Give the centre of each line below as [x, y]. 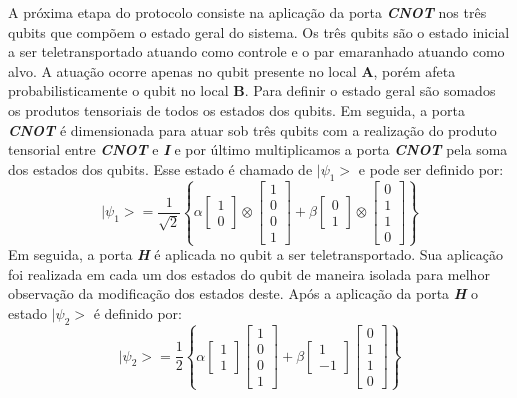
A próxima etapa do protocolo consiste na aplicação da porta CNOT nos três [247, 12]
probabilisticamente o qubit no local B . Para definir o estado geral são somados [252, 90]
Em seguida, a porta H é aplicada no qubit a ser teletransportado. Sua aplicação [255, 254]
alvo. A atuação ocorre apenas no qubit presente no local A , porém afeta [232, 70]
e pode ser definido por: [431, 168]
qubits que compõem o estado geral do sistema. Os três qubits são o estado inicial [259, 31]
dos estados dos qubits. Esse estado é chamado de [160, 168]
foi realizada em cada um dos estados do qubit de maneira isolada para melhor [249, 273]
